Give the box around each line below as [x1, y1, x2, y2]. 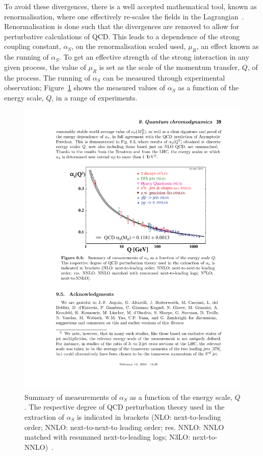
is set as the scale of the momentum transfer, [99, 61, 240, 72]
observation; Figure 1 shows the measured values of [4, 82, 166, 93]
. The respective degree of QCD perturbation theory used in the [24, 401, 225, 412]
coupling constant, [4, 41, 61, 52]
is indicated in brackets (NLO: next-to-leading [76, 412, 221, 422]
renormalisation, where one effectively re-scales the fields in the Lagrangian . [4, 11, 244, 21]
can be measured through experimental [103, 72, 225, 83]
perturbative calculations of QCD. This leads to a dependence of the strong [4, 31, 240, 41]
